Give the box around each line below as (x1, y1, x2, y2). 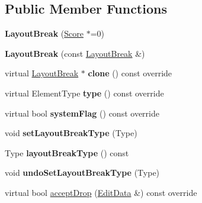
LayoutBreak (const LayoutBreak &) (5, 47, 145, 59)
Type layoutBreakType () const (5, 146, 129, 159)
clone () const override (88, 67, 172, 79)
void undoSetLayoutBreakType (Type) (5, 166, 160, 179)
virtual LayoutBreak (5, 67, 79, 79)
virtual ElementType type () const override (5, 86, 164, 99)
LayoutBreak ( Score (5, 27, 84, 40)
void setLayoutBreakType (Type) (5, 127, 137, 139)
